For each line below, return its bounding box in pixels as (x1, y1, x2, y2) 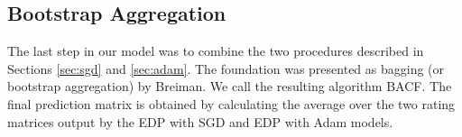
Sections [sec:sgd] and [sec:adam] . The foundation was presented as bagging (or (7, 59, 445, 78)
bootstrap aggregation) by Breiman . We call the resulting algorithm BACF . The (7, 77, 452, 96)
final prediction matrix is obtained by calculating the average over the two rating (7, 94, 456, 113)
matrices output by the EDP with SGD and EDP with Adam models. (7, 112, 393, 131)
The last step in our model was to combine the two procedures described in (7, 41, 424, 60)
